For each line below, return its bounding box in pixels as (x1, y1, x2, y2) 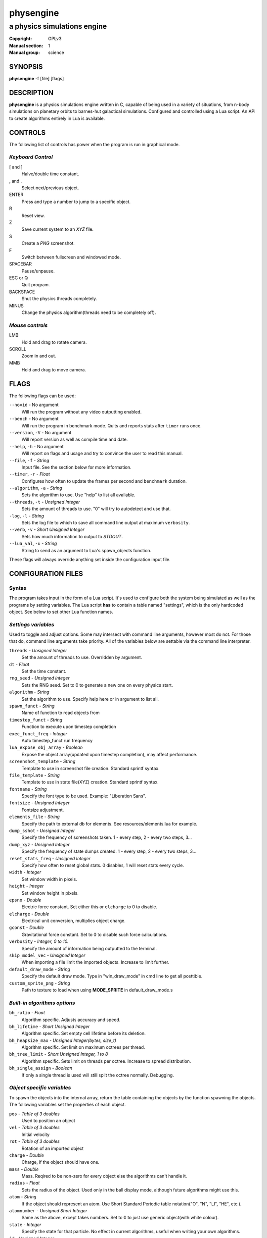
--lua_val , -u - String (9, 540, 57, 547)
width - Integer (9, 869, 42, 875)
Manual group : (9, 50, 40, 55)
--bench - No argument (9, 416, 59, 422)
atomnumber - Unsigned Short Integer (9, 1208, 88, 1214)
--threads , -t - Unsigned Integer (9, 499, 80, 505)
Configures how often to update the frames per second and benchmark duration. (21, 478, 187, 484)
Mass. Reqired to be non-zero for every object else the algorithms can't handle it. (21, 1173, 187, 1179)
